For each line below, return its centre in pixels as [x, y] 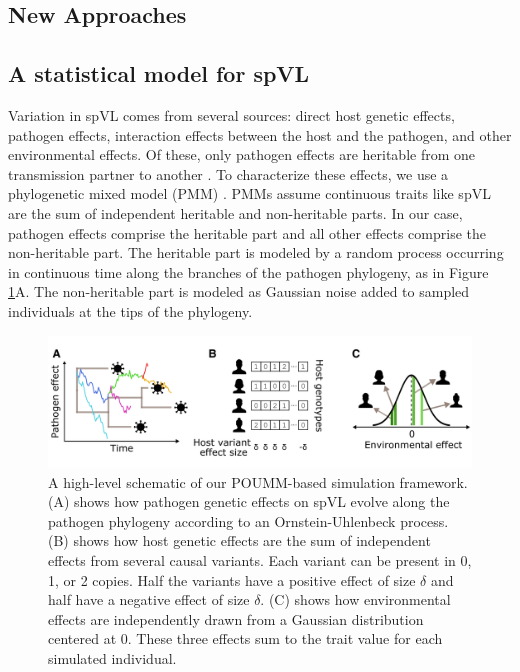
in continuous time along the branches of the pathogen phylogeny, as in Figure [248, 271]
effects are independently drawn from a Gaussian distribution [236, 618]
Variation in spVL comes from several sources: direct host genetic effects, [231, 114]
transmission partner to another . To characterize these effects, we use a [228, 173]
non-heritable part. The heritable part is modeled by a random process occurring [256, 252]
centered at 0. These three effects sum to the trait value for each [245, 638]
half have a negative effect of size [149, 599]
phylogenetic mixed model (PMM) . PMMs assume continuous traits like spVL [249, 193]
